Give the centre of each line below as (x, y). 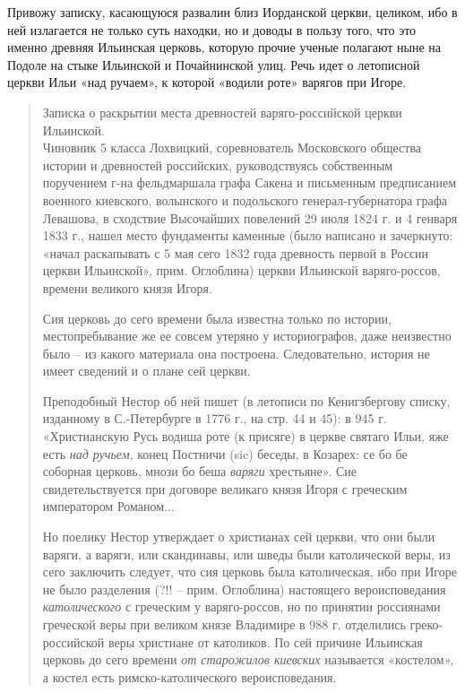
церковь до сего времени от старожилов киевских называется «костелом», (248, 659)
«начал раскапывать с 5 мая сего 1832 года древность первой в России (236, 252)
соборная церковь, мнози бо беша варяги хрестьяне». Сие (200, 471)
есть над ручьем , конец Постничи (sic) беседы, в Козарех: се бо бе (225, 453)
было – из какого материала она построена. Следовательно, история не (236, 353)
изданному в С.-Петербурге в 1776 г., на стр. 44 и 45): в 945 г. (215, 418)
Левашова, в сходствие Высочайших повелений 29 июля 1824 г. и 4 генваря (250, 217)
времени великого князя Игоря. (127, 287)
